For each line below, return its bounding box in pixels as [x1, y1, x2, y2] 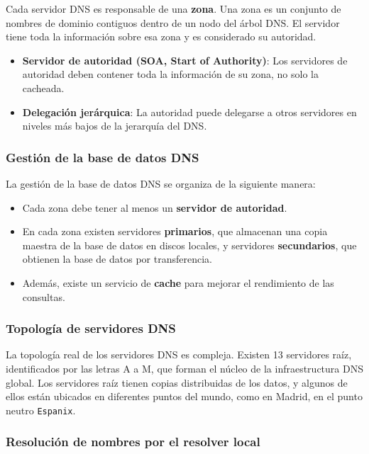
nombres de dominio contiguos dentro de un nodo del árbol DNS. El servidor [6, 15, 340, 30]
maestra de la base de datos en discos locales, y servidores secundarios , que [22, 237, 357, 252]
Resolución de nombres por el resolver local [6, 433, 260, 450]
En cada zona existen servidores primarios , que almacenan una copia [22, 224, 328, 239]
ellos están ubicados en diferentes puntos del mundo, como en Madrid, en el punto [6, 389, 363, 404]
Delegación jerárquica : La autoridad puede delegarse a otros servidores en [22, 104, 357, 119]
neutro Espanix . [6, 402, 76, 417]
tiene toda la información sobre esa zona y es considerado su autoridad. [6, 29, 316, 44]
